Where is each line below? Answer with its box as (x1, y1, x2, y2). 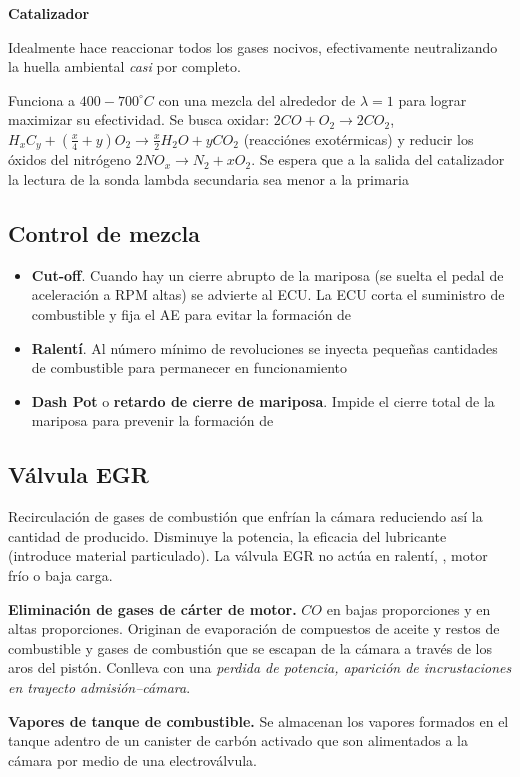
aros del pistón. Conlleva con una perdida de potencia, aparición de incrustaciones (8, 657, 512, 678)
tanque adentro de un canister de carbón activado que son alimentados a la (8, 730, 469, 751)
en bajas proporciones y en (326, 598, 491, 619)
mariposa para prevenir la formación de (31, 410, 274, 431)
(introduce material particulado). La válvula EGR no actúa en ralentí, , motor (8, 545, 488, 566)
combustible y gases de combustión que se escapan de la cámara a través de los (8, 637, 492, 658)
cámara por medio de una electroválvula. (8, 749, 258, 770)
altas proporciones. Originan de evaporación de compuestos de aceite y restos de (8, 618, 500, 639)
